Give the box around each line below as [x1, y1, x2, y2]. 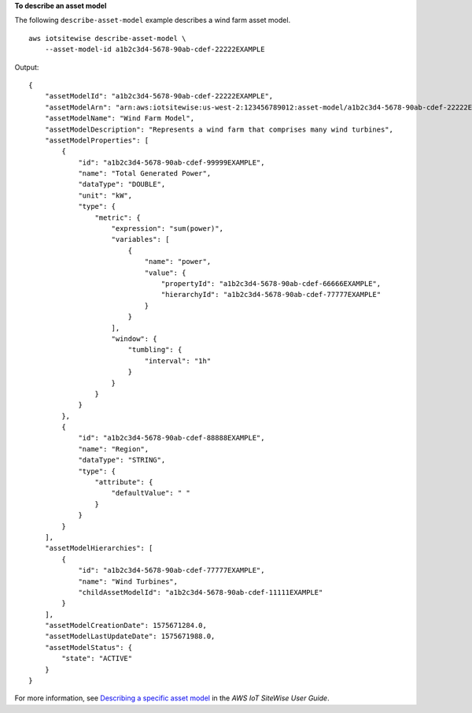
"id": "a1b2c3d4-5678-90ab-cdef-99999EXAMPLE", [78, 158, 265, 167]
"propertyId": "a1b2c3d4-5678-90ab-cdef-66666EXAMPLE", [160, 279, 382, 288]
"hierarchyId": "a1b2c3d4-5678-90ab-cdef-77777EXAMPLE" [160, 290, 382, 299]
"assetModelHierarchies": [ [44, 544, 153, 553]
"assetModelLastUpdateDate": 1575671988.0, [44, 632, 216, 641]
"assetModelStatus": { [44, 643, 133, 652]
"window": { [111, 334, 157, 343]
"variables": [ [111, 235, 170, 244]
